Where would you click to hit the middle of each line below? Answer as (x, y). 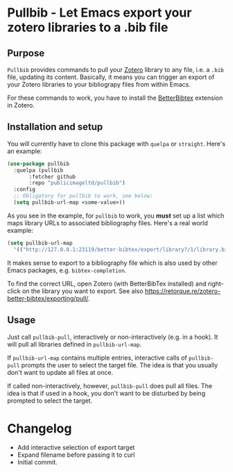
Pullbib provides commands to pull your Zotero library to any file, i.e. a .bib (115, 70)
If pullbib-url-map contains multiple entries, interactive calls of (97, 358)
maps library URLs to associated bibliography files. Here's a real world (107, 222)
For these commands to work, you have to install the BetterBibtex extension (115, 98)
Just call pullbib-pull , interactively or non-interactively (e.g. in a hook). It (113, 337)
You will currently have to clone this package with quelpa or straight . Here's (116, 143)
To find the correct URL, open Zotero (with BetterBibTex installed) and (107, 283)
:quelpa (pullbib (38, 170)
